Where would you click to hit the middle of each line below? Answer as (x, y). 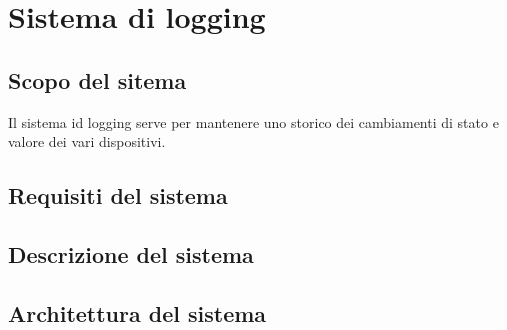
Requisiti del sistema (118, 195)
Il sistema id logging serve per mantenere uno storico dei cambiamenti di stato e (253, 121)
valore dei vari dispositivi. (87, 141)
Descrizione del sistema (131, 253)
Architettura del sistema (137, 312)
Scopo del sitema (97, 79)
